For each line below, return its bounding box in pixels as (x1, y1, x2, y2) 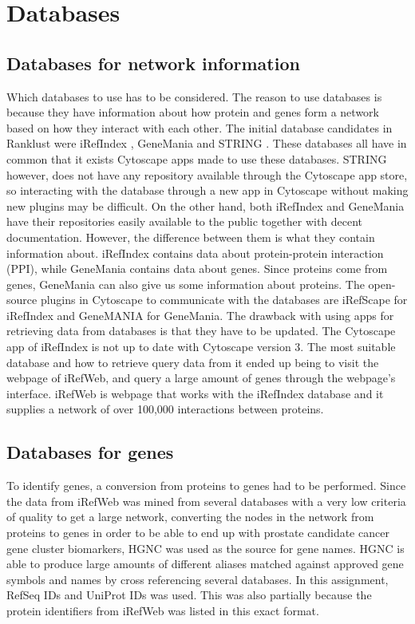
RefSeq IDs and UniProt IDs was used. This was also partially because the (6, 586, 372, 603)
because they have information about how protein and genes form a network (6, 104, 379, 120)
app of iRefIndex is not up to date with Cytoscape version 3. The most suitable (6, 338, 396, 355)
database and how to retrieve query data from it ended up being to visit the (6, 353, 379, 370)
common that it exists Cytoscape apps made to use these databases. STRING (6, 150, 387, 167)
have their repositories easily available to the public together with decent (6, 213, 363, 230)
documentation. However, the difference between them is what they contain (6, 228, 375, 245)
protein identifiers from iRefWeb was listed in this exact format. (6, 602, 319, 618)
